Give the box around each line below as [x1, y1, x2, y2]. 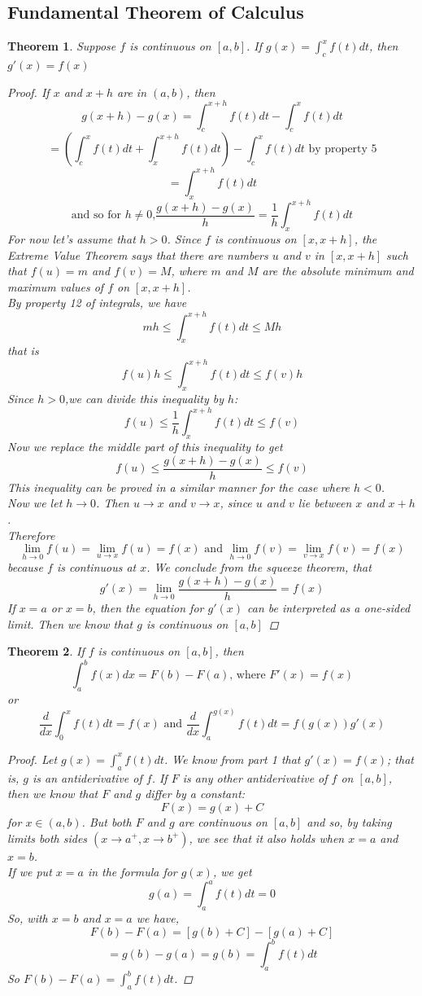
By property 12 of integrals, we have [7, 294, 187, 311]
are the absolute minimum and [262, 262, 414, 279]
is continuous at [56, 559, 137, 576]
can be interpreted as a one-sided [247, 599, 411, 616]
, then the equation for [92, 599, 204, 616]
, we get [212, 863, 252, 880]
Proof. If [7, 83, 50, 100]
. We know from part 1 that [164, 750, 301, 767]
